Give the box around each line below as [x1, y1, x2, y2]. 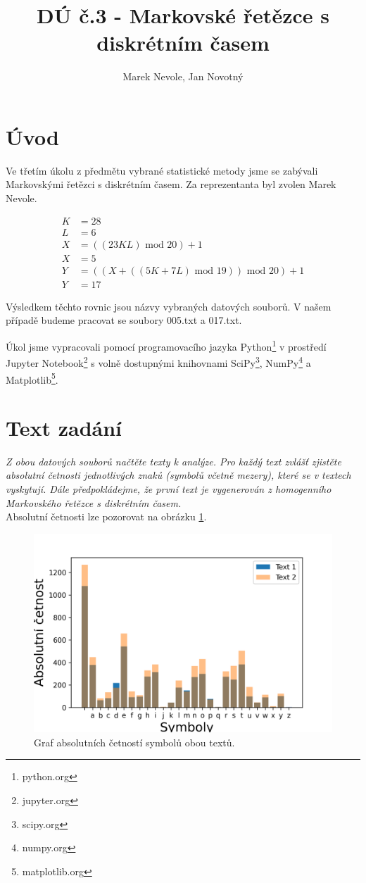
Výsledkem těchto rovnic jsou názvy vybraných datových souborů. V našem [6, 299, 332, 313]
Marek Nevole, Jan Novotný [122, 69, 244, 84]
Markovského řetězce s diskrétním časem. [6, 495, 182, 510]
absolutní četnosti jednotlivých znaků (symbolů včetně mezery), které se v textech [6, 468, 351, 482]
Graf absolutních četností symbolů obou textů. [34, 734, 235, 749]
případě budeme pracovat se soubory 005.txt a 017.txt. [6, 313, 242, 327]
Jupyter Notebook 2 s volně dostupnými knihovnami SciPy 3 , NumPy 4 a [6, 353, 311, 370]
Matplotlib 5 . [6, 370, 58, 387]
